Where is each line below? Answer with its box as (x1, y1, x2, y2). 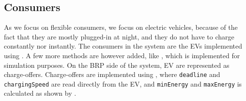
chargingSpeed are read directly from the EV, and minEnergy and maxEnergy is (4, 78, 242, 88)
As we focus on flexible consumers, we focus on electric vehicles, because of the (4, 22, 238, 32)
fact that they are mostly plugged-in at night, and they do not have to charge (4, 31, 234, 41)
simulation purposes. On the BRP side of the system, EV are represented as (4, 60, 230, 70)
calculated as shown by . (4, 88, 77, 98)
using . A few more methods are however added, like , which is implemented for (4, 50, 240, 60)
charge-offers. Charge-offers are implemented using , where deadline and (4, 69, 220, 79)
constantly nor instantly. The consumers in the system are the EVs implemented (4, 41, 242, 51)
